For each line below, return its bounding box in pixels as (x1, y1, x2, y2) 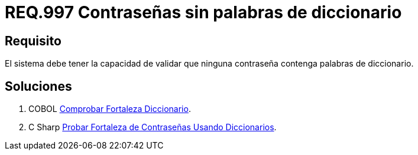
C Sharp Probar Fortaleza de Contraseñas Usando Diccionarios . (28, 122, 277, 133)
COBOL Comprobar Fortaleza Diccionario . (28, 104, 191, 114)
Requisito (5, 33, 61, 48)
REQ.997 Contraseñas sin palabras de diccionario (5, 2, 402, 22)
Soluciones (5, 78, 72, 94)
